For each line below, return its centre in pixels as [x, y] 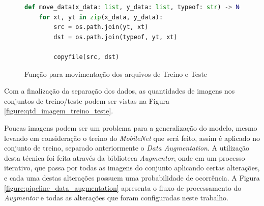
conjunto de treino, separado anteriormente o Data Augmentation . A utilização [127, 148]
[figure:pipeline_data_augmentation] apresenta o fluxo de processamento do [123, 187]
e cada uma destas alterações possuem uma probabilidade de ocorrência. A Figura [132, 177]
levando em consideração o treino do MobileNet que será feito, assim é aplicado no [132, 138]
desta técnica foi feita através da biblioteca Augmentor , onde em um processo [125, 157]
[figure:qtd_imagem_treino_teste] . [59, 111]
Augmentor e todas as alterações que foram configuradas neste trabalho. [116, 198]
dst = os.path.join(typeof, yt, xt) [115, 37]
